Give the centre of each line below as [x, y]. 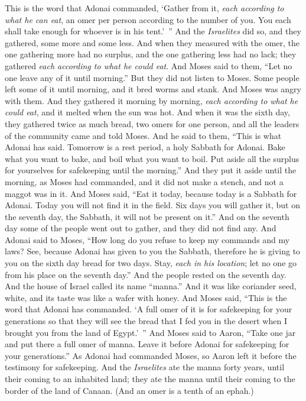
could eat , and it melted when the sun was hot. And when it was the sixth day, [147, 112]
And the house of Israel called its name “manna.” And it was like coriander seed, [151, 286]
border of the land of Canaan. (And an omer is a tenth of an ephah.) [129, 390]
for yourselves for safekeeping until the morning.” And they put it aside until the [151, 170]
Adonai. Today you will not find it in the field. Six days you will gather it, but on [152, 205]
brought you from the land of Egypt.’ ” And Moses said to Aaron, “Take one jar [150, 332]
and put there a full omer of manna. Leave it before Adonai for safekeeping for [147, 344]
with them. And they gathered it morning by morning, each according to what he [152, 100]
